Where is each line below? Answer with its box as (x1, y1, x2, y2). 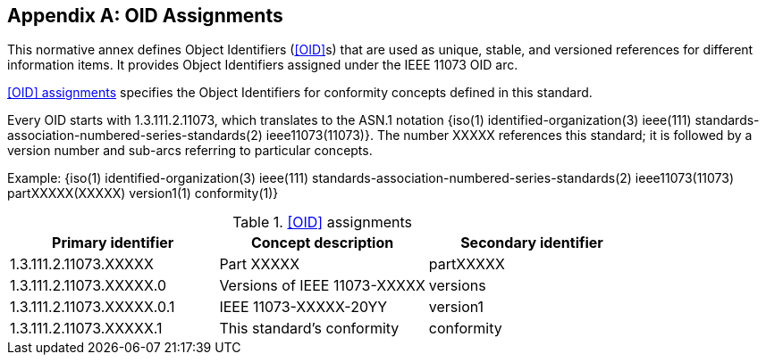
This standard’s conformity (219, 319, 400, 338)
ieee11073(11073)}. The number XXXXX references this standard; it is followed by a (265, 128, 753, 144)
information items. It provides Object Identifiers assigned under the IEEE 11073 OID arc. (7, 57, 518, 73)
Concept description (250, 234, 394, 252)
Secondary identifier (460, 234, 603, 252)
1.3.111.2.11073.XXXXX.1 (10, 319, 163, 338)
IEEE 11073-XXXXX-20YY (219, 298, 388, 317)
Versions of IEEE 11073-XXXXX (219, 276, 425, 295)
